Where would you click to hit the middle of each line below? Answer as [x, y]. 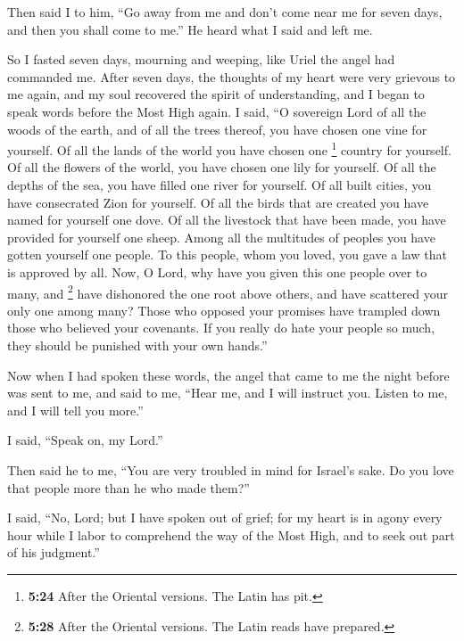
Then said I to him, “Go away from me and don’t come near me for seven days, [225, 12]
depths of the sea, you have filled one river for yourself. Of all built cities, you [220, 185]
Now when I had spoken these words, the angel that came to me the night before [228, 375]
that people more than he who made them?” [128, 487]
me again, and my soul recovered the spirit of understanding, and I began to [216, 94]
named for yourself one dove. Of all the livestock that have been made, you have [227, 220]
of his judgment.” [54, 552]
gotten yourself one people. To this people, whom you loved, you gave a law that [227, 255]
